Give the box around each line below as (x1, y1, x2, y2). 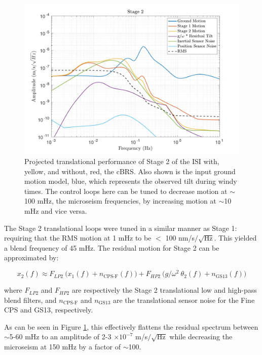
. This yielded (214, 232, 257, 243)
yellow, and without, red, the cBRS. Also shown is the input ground (24, 166, 236, 176)
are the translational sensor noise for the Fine (113, 294, 255, 305)
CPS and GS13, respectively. (4, 304, 93, 315)
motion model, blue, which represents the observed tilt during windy (24, 176, 237, 186)
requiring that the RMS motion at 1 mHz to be (4, 232, 152, 243)
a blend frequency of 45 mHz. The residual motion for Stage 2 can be (4, 242, 219, 253)
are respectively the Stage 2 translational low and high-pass (71, 285, 257, 295)
